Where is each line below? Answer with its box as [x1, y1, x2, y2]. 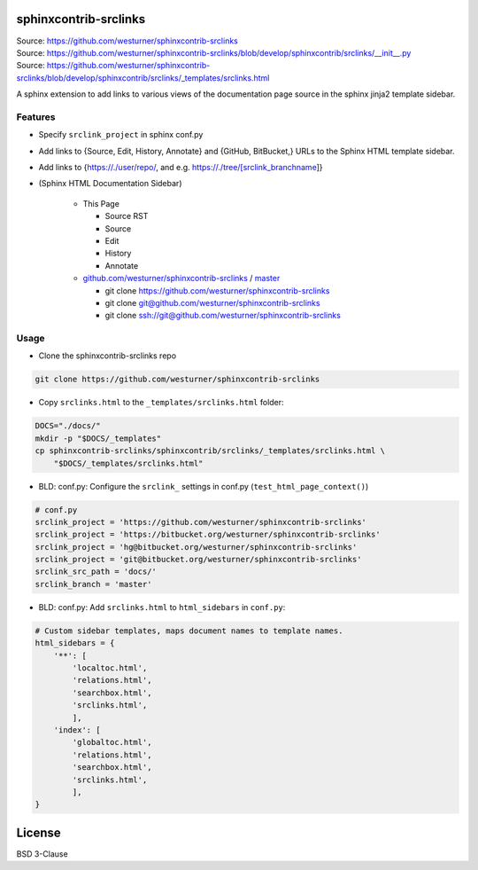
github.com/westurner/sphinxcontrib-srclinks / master [82, 273, 281, 284]
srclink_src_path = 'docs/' [35, 567, 157, 576]
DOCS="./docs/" [35, 421, 101, 431]
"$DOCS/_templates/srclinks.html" [53, 458, 204, 468]
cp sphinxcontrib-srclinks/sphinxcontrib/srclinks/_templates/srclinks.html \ [35, 446, 385, 456]
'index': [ [53, 725, 101, 735]
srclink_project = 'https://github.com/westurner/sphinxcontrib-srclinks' [35, 517, 367, 527]
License [16, 825, 61, 840]
